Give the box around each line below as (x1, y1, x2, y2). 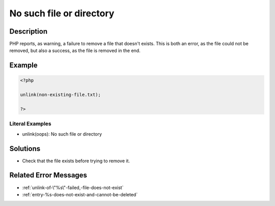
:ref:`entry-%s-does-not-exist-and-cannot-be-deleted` (22, 191, 138, 197)
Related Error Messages (9, 171, 88, 179)
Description (9, 27, 48, 36)
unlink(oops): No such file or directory (22, 131, 102, 137)
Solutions (9, 144, 41, 153)
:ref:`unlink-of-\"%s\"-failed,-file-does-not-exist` (22, 184, 124, 191)
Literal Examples (9, 120, 51, 127)
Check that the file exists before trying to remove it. (22, 158, 130, 164)
